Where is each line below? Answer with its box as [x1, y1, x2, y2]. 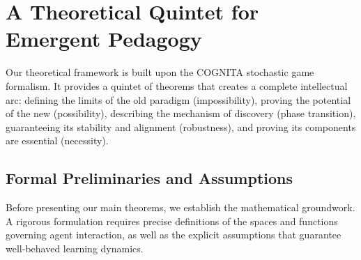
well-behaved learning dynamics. [6, 240, 144, 255]
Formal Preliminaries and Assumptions [6, 167, 293, 189]
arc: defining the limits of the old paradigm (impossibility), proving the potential [6, 92, 351, 107]
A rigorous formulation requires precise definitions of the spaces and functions [6, 213, 338, 228]
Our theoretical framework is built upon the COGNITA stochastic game [6, 65, 314, 79]
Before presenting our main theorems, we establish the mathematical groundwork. [6, 200, 355, 215]
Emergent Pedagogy [6, 24, 202, 53]
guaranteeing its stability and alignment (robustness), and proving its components [6, 119, 356, 134]
